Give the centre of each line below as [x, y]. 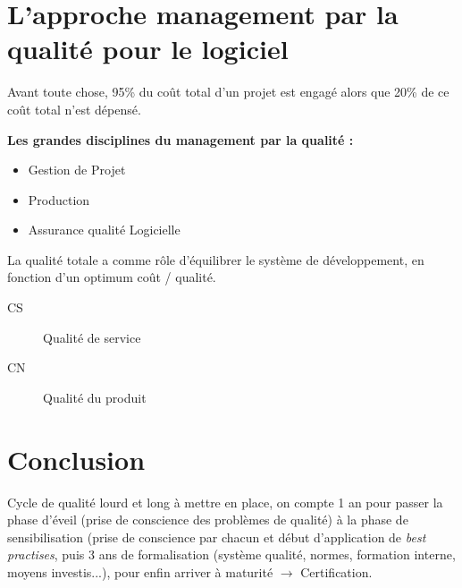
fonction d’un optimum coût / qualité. [112, 277]
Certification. [336, 571]
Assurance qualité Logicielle [104, 230]
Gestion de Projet [77, 170]
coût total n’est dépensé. [74, 109]
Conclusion [76, 459]
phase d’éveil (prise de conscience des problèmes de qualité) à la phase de [208, 520]
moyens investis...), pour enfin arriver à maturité [140, 571]
